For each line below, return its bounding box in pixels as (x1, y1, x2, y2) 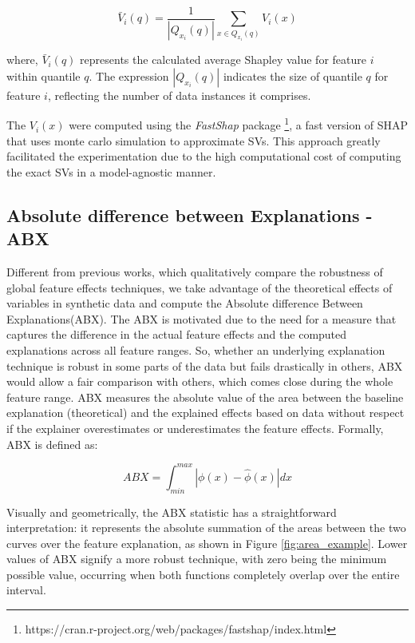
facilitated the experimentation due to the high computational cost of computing (6, 148, 401, 165)
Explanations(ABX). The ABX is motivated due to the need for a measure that (6, 310, 397, 327)
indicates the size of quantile (223, 67, 362, 84)
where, (6, 51, 38, 68)
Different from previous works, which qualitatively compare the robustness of (6, 264, 383, 280)
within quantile (6, 67, 81, 84)
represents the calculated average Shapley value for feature (80, 51, 366, 68)
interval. (6, 581, 46, 598)
